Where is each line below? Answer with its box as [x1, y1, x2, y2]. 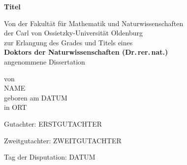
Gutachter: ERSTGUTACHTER [4, 118, 102, 129]
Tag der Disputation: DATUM [4, 152, 95, 162]
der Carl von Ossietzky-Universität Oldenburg [4, 28, 143, 38]
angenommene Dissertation [4, 56, 85, 66]
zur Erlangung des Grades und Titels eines [4, 37, 133, 47]
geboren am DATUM [4, 92, 67, 102]
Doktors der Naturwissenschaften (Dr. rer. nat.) [4, 47, 168, 57]
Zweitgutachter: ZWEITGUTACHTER [4, 135, 122, 145]
